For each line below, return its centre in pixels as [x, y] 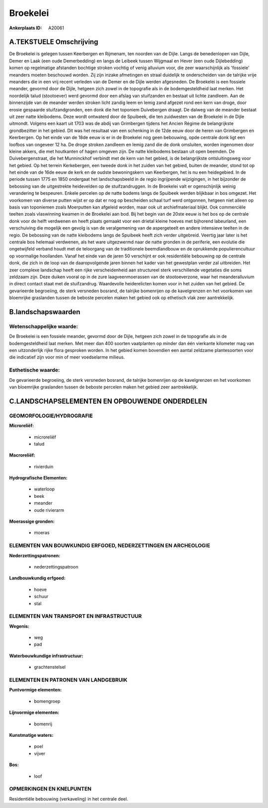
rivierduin [44, 466]
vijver [40, 753]
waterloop [44, 489]
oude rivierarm [49, 510]
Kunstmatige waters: [31, 735]
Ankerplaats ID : [26, 28]
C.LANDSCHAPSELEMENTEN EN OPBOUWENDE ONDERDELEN [108, 401]
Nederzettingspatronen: [35, 556]
